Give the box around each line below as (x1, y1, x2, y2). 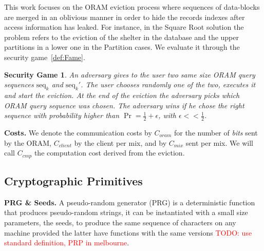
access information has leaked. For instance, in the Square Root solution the (4, 22, 244, 32)
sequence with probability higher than (4, 110, 119, 121)
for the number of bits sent (174, 127, 258, 138)
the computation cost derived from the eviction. (34, 147, 185, 158)
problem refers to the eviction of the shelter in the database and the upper (4, 31, 239, 42)
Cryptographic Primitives (4, 173, 143, 188)
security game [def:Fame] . (4, 51, 85, 62)
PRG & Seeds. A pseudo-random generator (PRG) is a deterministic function (4, 197, 255, 207)
